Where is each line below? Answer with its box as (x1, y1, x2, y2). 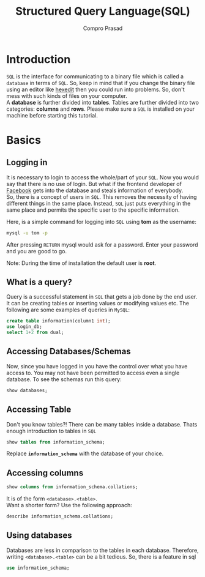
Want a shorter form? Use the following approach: (6, 502, 133, 509)
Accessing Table (6, 404, 72, 415)
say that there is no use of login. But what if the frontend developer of (6, 180, 182, 187)
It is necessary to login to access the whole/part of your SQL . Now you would (6, 173, 199, 181)
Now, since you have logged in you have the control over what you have (6, 362, 188, 370)
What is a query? (6, 277, 72, 287)
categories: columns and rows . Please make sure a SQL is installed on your (6, 105, 195, 113)
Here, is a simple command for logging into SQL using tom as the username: (6, 218, 197, 225)
